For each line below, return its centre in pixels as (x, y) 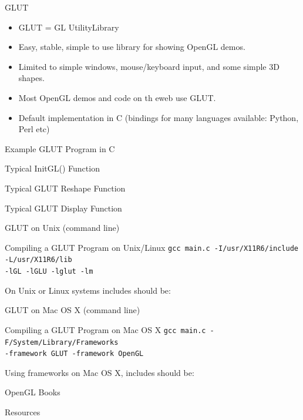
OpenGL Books (33, 392)
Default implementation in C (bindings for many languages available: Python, (159, 117)
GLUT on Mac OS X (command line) (73, 310)
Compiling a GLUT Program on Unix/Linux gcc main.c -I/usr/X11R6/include (151, 247)
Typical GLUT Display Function (63, 208)
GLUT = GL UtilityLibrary (69, 27)
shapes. (31, 78)
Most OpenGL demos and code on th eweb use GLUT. (117, 97)
